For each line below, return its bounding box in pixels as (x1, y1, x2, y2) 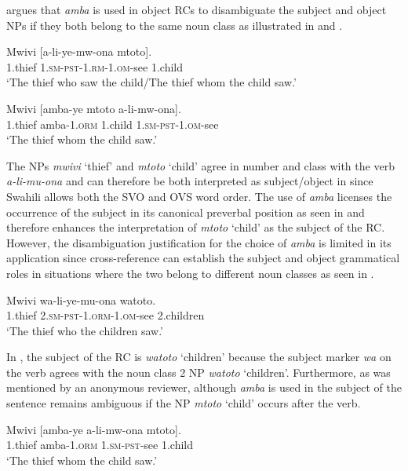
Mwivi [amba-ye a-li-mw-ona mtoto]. (6, 421, 181, 437)
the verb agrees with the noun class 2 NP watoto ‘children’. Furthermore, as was (6, 363, 391, 380)
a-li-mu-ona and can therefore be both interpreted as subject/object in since (6, 173, 373, 189)
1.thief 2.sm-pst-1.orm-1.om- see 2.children (6, 307, 205, 323)
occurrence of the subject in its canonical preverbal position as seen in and (6, 203, 365, 220)
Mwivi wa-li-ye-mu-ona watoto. (6, 291, 156, 308)
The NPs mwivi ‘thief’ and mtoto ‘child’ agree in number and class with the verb (6, 157, 395, 173)
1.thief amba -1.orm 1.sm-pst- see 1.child (6, 436, 194, 453)
